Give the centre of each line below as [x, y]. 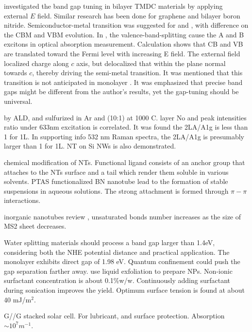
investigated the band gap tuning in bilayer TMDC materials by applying [113, 6]
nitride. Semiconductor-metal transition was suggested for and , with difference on [126, 25]
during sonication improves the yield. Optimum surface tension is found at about [124, 290]
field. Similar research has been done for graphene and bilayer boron [139, 15]
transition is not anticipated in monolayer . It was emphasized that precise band [123, 82]
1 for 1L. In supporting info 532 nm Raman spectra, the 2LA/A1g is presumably [124, 136]
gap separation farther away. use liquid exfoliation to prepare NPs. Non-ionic [118, 271]
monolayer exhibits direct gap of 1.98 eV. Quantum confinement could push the [122, 261]
